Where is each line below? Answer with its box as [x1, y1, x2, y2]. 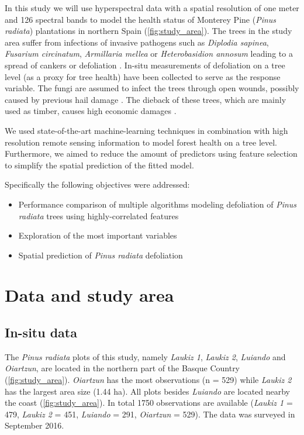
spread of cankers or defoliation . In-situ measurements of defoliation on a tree [5, 58, 285, 71]
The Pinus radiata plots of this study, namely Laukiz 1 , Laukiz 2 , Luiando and [5, 350, 286, 362]
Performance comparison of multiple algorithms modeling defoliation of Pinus [18, 198, 297, 210]
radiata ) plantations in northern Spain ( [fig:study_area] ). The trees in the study [5, 25, 292, 37]
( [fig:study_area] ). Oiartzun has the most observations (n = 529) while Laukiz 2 [5, 374, 292, 386]
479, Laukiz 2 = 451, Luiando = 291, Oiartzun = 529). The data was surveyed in [5, 408, 295, 420]
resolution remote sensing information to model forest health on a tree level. [5, 136, 277, 148]
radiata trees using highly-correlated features [18, 209, 179, 222]
